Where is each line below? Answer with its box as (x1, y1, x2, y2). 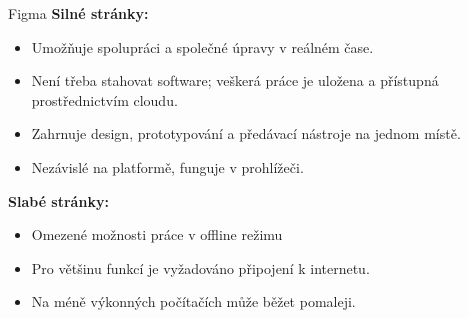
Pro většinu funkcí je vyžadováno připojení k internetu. (31, 257, 370, 278)
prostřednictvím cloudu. (31, 89, 178, 110)
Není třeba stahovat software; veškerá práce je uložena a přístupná (31, 70, 439, 91)
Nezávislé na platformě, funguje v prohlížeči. (31, 156, 304, 177)
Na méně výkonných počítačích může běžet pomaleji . (31, 291, 356, 312)
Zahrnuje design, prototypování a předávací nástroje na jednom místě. (31, 123, 461, 144)
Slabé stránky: (8, 190, 109, 211)
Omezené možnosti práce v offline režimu (31, 224, 283, 245)
